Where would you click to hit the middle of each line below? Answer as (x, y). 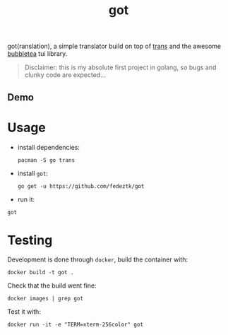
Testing (30, 240)
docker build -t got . (41, 273)
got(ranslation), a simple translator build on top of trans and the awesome (114, 46)
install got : (32, 173)
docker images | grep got (45, 299)
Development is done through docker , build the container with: (98, 259)
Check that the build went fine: (52, 286)
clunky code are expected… (65, 75)
